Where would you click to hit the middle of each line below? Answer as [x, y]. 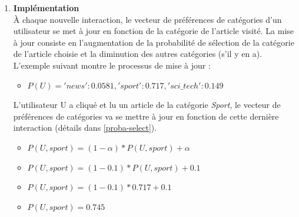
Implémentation [46, 8]
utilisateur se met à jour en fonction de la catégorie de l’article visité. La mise [154, 31]
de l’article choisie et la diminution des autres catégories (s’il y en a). [138, 54]
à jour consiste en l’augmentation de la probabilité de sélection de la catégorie [154, 42]
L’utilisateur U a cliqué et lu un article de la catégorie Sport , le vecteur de [147, 105]
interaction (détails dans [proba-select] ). [85, 128]
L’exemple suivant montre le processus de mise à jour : [112, 65]
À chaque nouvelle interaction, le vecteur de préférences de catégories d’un [147, 19]
